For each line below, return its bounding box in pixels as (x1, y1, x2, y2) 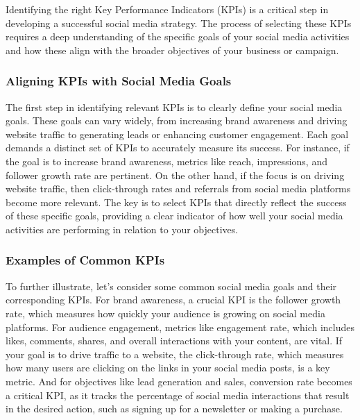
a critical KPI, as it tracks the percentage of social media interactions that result (6, 387, 350, 402)
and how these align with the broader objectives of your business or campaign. (6, 42, 339, 57)
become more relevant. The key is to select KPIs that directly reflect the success (6, 194, 347, 209)
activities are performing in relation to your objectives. (6, 221, 239, 236)
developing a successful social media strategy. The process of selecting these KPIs (6, 15, 352, 30)
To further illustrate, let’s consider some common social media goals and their (6, 278, 337, 293)
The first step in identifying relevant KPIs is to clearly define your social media (6, 99, 343, 114)
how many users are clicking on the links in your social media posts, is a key (6, 360, 330, 375)
